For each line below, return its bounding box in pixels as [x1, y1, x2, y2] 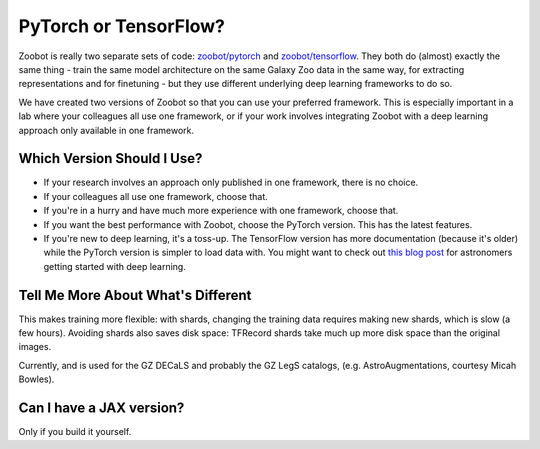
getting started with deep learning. [43, 260, 187, 272]
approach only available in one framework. [18, 124, 195, 136]
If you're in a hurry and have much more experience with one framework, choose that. [43, 205, 399, 217]
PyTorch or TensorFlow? [18, 15, 225, 37]
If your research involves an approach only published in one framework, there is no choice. [43, 176, 419, 189]
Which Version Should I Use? [18, 150, 203, 167]
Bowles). [18, 373, 55, 385]
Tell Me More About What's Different [18, 286, 252, 304]
